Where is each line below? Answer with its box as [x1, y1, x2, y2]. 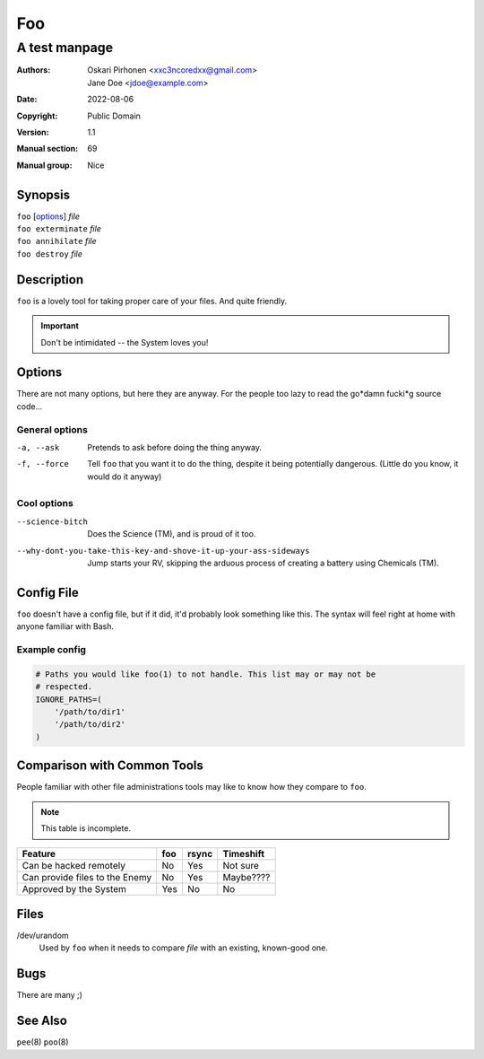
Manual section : [16, 144, 79, 154]
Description [16, 272, 84, 287]
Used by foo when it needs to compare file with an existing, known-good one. [39, 942, 329, 953]
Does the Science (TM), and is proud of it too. [87, 529, 256, 539]
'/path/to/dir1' [54, 707, 125, 717]
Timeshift [222, 847, 264, 860]
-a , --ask [16, 442, 60, 452]
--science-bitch [16, 516, 89, 527]
